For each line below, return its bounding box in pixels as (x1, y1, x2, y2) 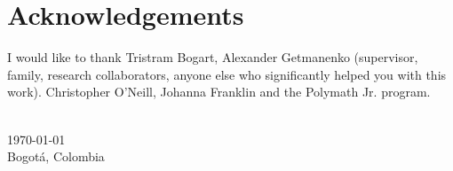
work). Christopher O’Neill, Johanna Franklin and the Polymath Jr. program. (7, 82, 431, 101)
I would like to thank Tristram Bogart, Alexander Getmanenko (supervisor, (7, 48, 418, 66)
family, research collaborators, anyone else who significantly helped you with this (7, 65, 447, 83)
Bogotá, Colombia (7, 147, 105, 166)
